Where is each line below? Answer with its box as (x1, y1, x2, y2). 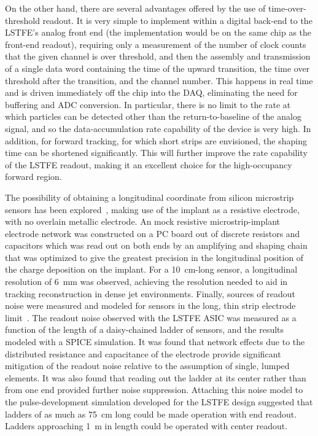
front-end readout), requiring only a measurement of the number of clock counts (5, 37, 306, 50)
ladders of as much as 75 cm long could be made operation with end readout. (5, 407, 297, 420)
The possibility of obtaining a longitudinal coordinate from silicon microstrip (5, 190, 294, 203)
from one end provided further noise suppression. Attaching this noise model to (5, 383, 303, 396)
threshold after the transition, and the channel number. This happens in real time (5, 74, 313, 87)
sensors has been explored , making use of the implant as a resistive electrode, (5, 203, 300, 216)
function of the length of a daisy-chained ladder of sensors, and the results (5, 323, 284, 336)
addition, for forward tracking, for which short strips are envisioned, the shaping (5, 134, 307, 147)
